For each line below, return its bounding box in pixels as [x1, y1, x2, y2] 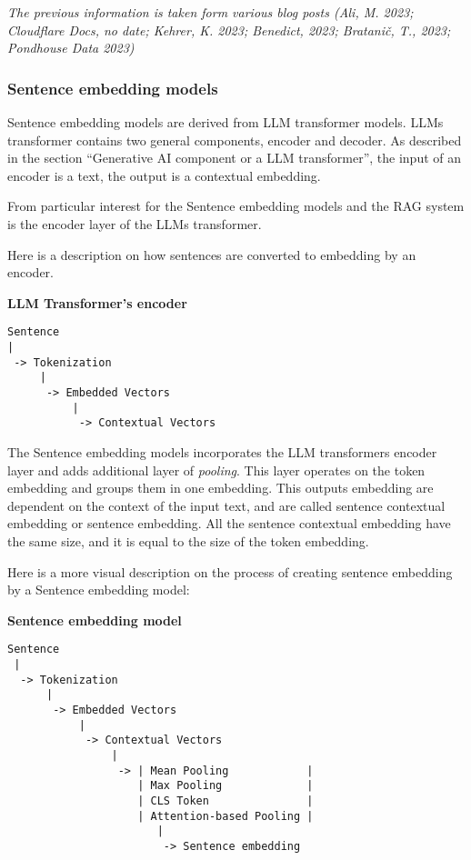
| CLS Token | [137, 794, 314, 807]
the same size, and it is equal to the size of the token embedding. [7, 531, 369, 550]
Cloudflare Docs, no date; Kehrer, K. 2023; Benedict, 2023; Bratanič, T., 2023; [7, 20, 451, 39]
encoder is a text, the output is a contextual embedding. [7, 165, 321, 185]
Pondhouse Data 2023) [7, 38, 135, 57]
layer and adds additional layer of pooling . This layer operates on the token [7, 460, 426, 479]
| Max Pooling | [137, 779, 314, 793]
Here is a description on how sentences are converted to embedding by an [7, 245, 416, 264]
